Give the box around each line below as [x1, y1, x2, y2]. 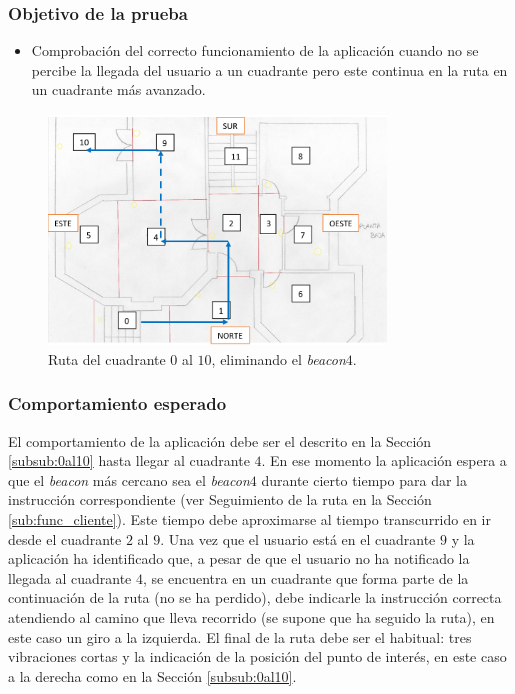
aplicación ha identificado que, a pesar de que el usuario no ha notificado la [8, 548, 470, 569]
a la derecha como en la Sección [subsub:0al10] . [8, 665, 297, 686]
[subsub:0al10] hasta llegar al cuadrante [8, 450, 250, 471]
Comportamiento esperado [8, 391, 227, 416]
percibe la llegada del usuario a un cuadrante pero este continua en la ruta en [31, 59, 508, 80]
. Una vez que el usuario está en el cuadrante [160, 528, 436, 549]
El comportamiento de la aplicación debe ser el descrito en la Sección [8, 430, 432, 451]
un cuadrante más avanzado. [31, 79, 206, 100]
